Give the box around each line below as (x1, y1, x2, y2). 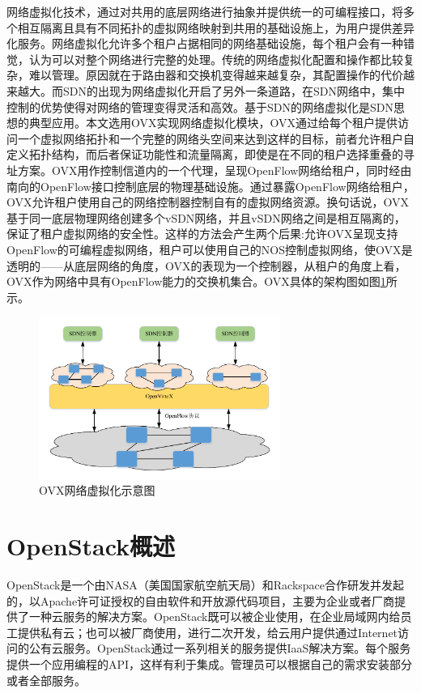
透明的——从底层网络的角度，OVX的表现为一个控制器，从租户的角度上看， (6, 257, 406, 274)
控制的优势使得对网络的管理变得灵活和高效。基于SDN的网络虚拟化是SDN (6, 98, 393, 115)
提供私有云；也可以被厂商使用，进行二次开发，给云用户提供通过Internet (17, 623, 398, 640)
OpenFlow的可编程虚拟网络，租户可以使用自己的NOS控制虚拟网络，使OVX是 (6, 240, 413, 257)
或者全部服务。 (6, 671, 86, 688)
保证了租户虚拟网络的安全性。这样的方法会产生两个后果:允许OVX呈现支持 (6, 225, 398, 242)
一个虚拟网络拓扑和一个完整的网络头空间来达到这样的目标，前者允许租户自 (17, 130, 415, 147)
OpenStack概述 (6, 529, 176, 562)
